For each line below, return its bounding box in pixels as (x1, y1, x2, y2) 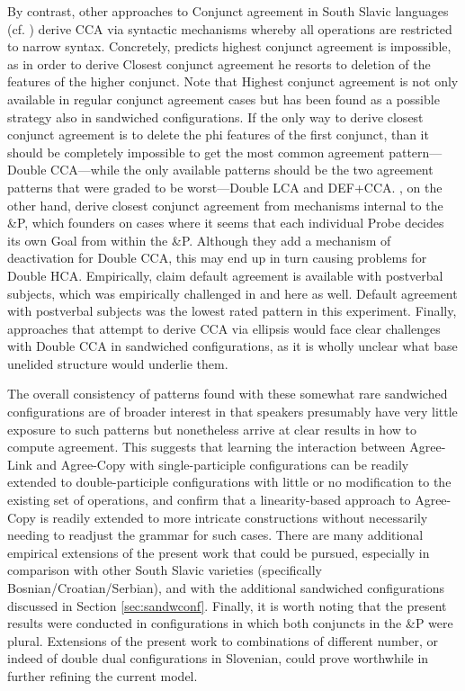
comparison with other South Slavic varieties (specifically (7, 561, 322, 579)
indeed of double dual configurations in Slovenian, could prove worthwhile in (7, 649, 429, 668)
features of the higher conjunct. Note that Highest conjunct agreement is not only (7, 72, 459, 91)
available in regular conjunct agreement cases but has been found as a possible (7, 89, 440, 108)
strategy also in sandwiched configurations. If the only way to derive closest (7, 107, 424, 126)
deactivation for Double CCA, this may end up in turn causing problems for (7, 248, 427, 267)
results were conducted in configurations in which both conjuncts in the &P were (7, 614, 453, 633)
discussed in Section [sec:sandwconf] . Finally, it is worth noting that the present (7, 596, 447, 615)
